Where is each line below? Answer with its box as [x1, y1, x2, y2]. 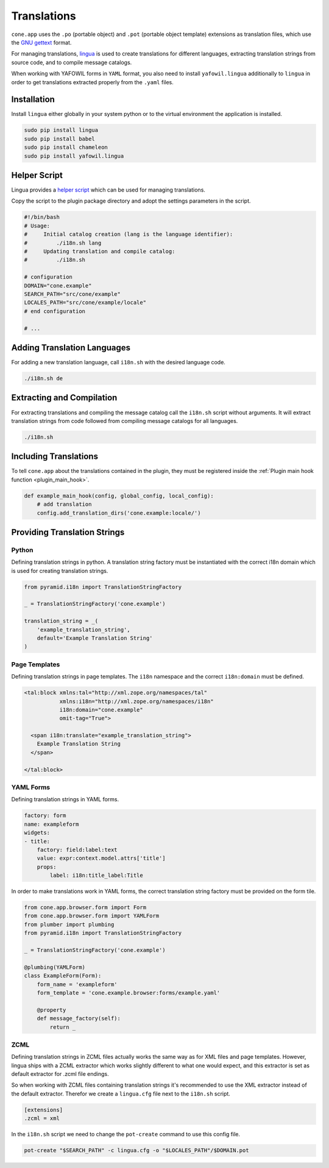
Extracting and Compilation [11, 392, 118, 403]
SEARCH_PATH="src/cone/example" [24, 290, 121, 297]
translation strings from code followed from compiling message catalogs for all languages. [11, 417, 238, 424]
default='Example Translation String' [37, 635, 153, 641]
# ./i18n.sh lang [24, 239, 102, 247]
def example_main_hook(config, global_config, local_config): [24, 492, 214, 499]
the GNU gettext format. [11, 38, 72, 46]
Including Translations [11, 452, 99, 462]
